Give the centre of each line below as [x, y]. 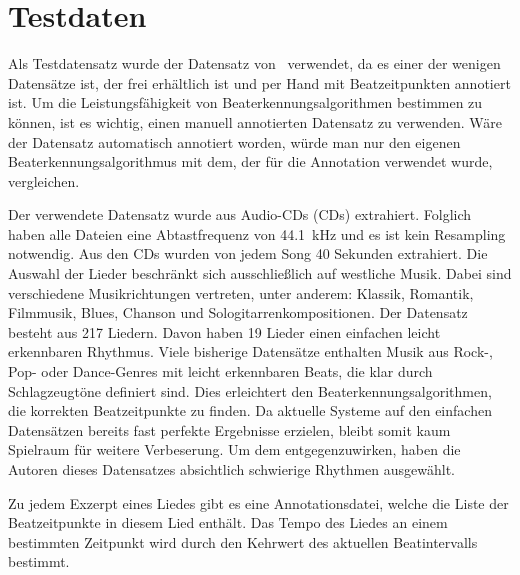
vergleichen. [44, 180]
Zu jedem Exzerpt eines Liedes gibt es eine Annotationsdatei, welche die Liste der [258, 502]
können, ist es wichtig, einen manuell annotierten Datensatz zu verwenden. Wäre [255, 121]
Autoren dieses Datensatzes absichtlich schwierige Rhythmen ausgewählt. [232, 469]
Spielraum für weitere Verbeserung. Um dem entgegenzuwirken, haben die [234, 449]
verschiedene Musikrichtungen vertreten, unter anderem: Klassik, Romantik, [241, 292]
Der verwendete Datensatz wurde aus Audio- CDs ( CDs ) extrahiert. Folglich [240, 214]
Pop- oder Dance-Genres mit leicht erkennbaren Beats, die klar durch [220, 371]
